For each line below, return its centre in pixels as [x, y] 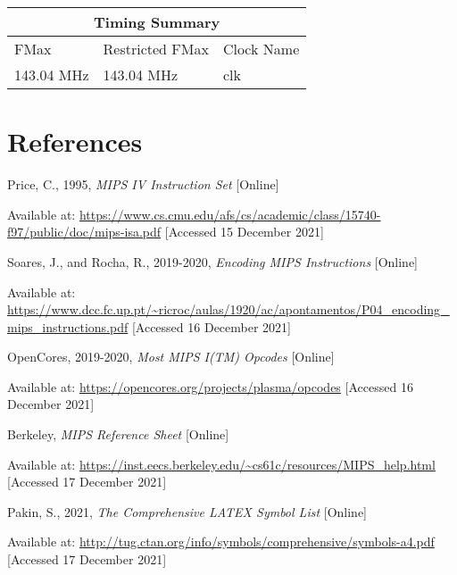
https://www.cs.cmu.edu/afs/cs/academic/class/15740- [230, 214]
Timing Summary [157, 22]
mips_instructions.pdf [68, 326]
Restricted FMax [156, 49]
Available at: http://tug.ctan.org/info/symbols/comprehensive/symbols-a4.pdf [221, 542]
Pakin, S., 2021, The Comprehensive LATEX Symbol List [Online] [187, 511]
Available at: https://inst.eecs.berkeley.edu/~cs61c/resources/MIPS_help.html [221, 464]
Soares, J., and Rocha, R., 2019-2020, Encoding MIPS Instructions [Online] [213, 261]
